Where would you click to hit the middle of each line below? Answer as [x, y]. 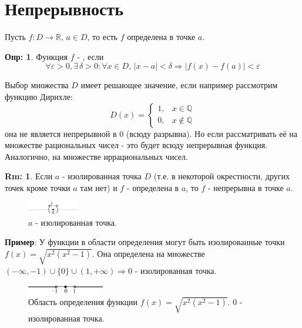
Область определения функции [83, 301]
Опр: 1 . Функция [36, 56]
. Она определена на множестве [148, 253]
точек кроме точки [38, 187]
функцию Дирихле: [39, 96]
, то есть [102, 37]
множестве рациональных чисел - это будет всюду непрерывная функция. [136, 145]
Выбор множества [37, 85]
